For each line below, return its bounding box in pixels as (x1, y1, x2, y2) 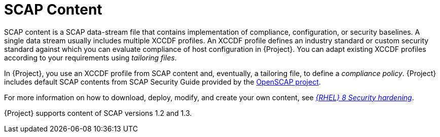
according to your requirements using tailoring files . (4, 53, 177, 62)
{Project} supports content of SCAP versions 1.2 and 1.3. (4, 108, 192, 117)
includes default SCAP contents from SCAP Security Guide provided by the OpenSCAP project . (4, 77, 321, 86)
